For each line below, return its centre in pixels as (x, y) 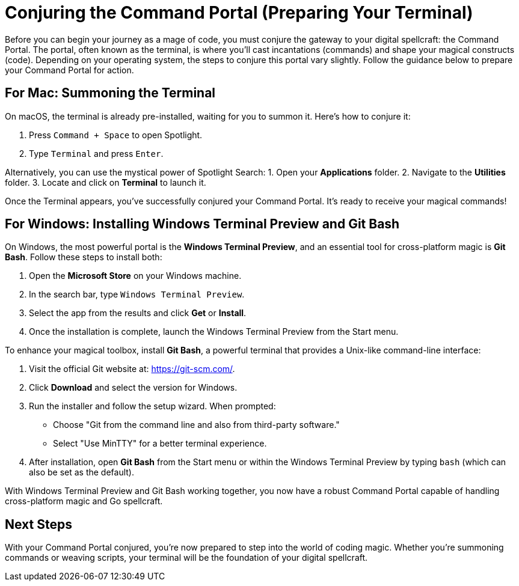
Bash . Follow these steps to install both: (84, 257)
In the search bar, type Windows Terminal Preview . (137, 295)
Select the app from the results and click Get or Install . (138, 313)
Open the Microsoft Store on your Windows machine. (135, 276)
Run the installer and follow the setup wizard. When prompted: (152, 406)
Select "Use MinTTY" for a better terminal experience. (160, 444)
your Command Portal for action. (69, 70)
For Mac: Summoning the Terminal (110, 93)
